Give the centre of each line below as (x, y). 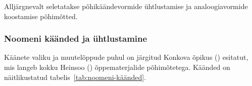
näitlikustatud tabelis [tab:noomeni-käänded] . (75, 77)
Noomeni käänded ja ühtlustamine (76, 38)
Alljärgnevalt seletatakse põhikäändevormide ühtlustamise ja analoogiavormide (126, 6)
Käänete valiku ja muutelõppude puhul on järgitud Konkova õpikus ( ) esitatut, (126, 57)
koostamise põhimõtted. (41, 16)
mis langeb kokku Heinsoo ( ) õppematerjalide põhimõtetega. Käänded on (117, 67)
